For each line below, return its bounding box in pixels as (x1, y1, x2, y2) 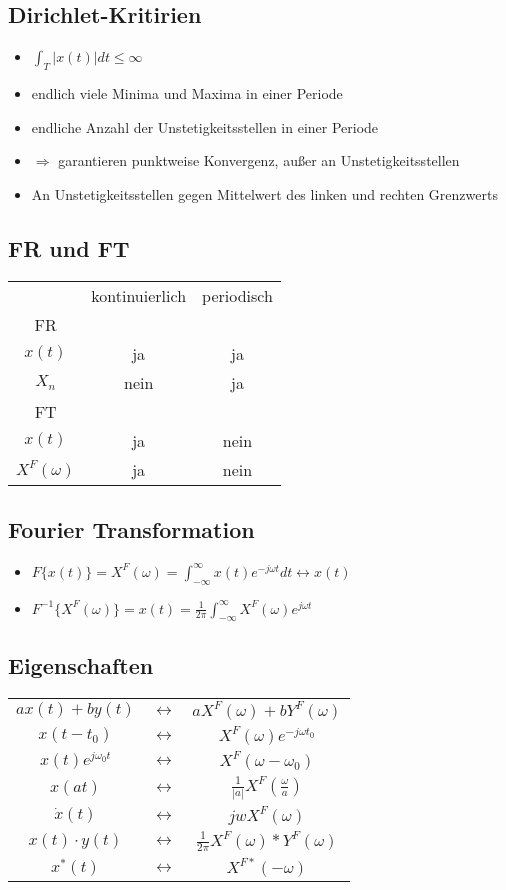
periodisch (202, 283, 273, 307)
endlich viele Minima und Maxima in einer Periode (31, 83, 343, 103)
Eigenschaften (8, 649, 154, 680)
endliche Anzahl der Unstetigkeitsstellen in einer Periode (31, 116, 379, 137)
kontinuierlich (91, 283, 187, 307)
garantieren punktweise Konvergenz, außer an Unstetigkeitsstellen (58, 150, 460, 171)
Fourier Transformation (8, 513, 255, 544)
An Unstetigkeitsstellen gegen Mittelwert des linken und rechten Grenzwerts (31, 183, 498, 204)
